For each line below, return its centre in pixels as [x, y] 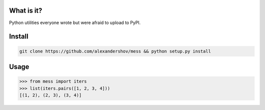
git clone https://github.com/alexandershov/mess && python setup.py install [115, 51]
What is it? [26, 11]
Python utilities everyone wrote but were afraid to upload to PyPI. [75, 23]
